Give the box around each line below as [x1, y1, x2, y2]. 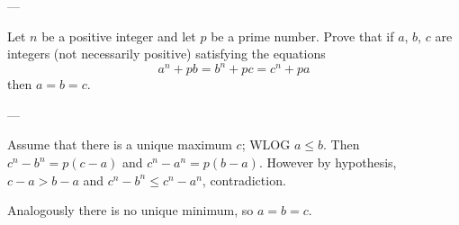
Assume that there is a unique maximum [7, 135, 232, 154]
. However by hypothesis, [258, 153, 397, 172]
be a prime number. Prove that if [211, 26, 394, 45]
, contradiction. [202, 170, 286, 189]
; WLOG [241, 135, 291, 154]
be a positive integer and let [41, 26, 196, 45]
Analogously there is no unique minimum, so [7, 201, 254, 220]
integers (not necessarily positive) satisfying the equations [7, 44, 326, 63]
